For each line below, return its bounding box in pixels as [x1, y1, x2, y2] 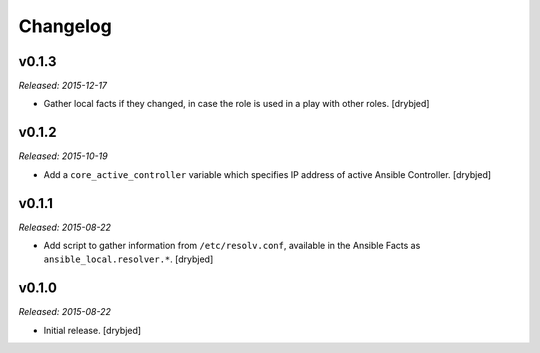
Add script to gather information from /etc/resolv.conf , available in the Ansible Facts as [43, 240, 421, 252]
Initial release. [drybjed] [43, 324, 142, 336]
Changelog [18, 15, 112, 37]
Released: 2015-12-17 [18, 80, 108, 92]
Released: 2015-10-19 [18, 150, 109, 162]
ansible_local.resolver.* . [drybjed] [43, 253, 214, 265]
